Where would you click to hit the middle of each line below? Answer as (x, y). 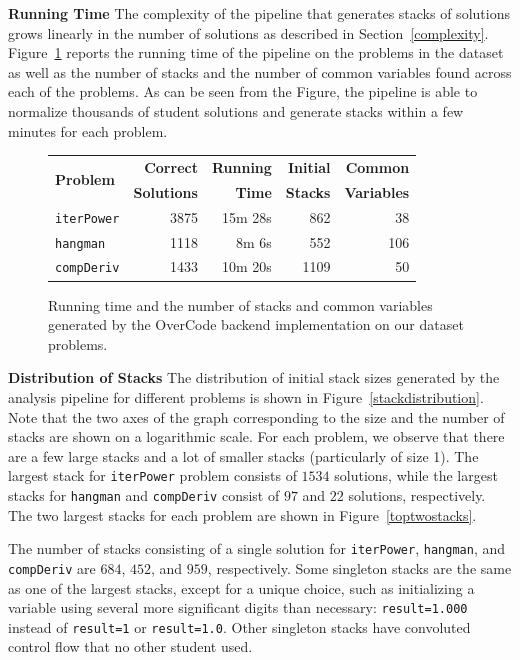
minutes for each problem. (88, 130)
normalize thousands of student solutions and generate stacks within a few (236, 110)
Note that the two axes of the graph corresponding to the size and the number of (256, 416)
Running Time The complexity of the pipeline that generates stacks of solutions (259, 13)
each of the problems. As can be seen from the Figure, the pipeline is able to (243, 91)
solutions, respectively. (417, 494)
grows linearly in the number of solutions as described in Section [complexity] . (248, 32)
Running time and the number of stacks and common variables (240, 304)
